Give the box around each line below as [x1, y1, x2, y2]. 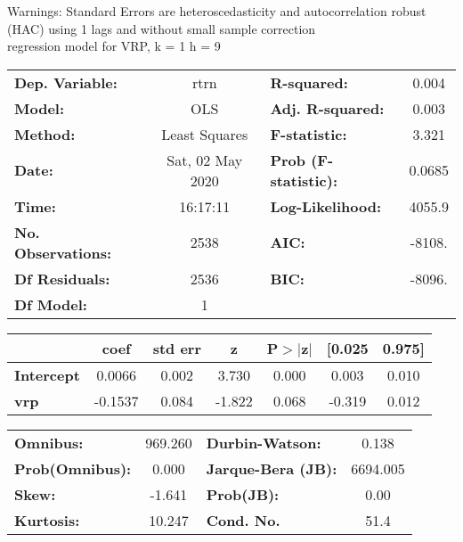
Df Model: [14, 293, 87, 315]
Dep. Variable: [14, 71, 118, 93]
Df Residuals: [14, 267, 110, 289]
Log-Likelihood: [270, 195, 382, 217]
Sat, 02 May [167, 149, 243, 170]
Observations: [14, 242, 112, 263]
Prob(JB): [206, 483, 280, 505]
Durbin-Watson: [206, 431, 321, 453]
